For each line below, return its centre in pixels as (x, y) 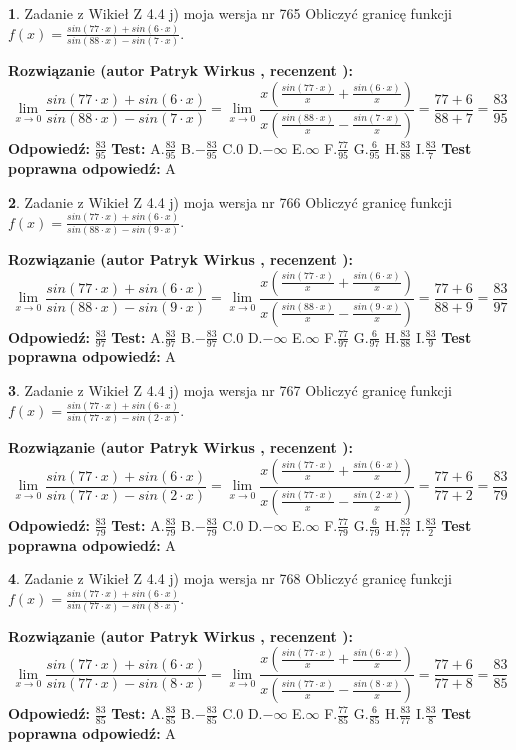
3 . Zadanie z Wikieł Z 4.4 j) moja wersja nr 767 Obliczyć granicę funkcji (230, 389)
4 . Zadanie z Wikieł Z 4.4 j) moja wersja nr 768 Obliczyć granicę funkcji (230, 578)
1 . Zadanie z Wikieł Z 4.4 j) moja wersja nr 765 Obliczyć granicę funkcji (230, 13)
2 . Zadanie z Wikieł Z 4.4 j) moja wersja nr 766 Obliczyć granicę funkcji (230, 201)
